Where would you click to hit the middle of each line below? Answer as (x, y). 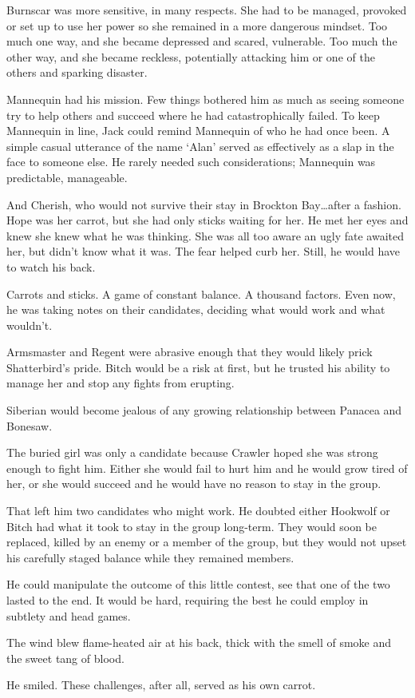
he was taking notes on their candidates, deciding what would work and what (196, 309)
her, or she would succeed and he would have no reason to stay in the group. (194, 484)
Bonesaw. (30, 425)
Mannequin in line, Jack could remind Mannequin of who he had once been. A (198, 131)
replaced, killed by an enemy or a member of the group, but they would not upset (207, 542)
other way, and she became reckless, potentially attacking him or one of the (191, 56)
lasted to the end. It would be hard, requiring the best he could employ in (188, 600)
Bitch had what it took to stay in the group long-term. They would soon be (192, 526)
